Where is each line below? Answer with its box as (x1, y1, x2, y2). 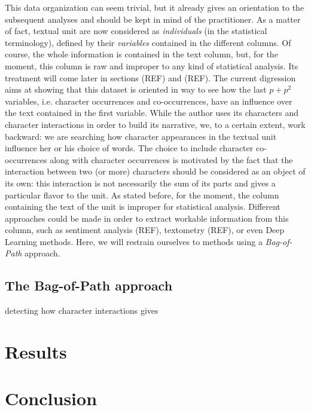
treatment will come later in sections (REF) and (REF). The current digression (5, 71, 296, 84)
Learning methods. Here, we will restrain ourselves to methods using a (5, 235, 263, 247)
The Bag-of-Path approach (5, 276, 173, 295)
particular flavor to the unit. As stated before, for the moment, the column (5, 188, 279, 201)
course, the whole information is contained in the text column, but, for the (5, 48, 278, 60)
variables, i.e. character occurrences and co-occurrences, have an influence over (5, 94, 292, 107)
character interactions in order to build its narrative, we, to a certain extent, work (5, 118, 306, 130)
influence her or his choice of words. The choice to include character (5, 142, 254, 154)
